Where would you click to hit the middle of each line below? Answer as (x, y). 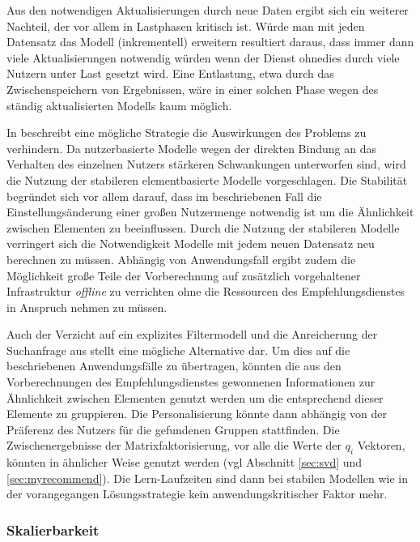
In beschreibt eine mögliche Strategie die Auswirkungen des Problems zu (187, 132)
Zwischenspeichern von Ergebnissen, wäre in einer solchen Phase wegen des (193, 89)
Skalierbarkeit (53, 529)
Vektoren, (381, 445)
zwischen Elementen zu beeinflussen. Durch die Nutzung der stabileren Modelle (203, 227)
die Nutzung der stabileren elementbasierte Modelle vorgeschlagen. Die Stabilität (207, 179)
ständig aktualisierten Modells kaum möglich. (119, 105)
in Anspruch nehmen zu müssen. (87, 307)
